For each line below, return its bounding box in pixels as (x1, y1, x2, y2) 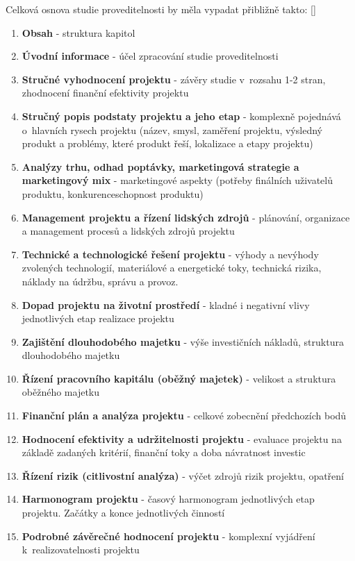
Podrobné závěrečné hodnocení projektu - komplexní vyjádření (22, 528, 315, 543)
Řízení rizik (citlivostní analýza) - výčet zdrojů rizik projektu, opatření (22, 468, 345, 483)
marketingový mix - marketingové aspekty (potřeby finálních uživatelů (22, 173, 333, 187)
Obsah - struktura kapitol (22, 25, 135, 40)
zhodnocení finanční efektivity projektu (22, 85, 189, 100)
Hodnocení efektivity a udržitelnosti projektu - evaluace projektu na (22, 431, 342, 446)
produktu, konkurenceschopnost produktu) (22, 186, 204, 201)
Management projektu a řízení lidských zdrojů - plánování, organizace (22, 210, 350, 224)
